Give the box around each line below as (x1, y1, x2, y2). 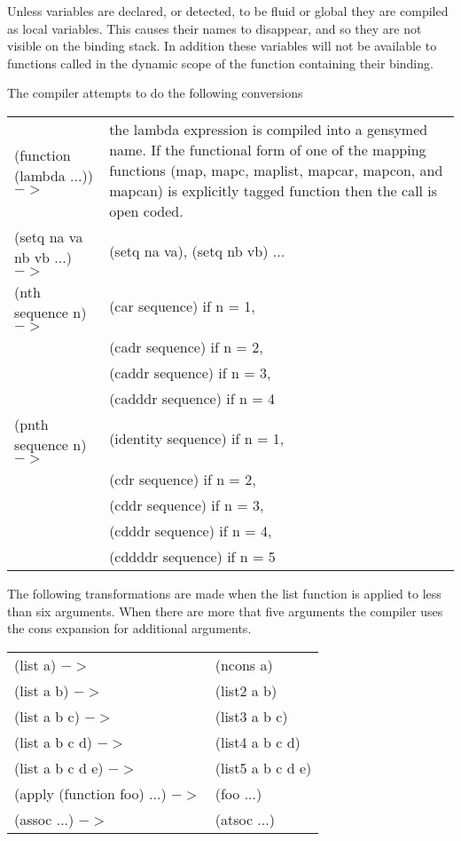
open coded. (109, 200, 184, 221)
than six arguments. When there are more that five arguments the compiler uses (7, 601, 443, 620)
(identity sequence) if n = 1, (109, 428, 285, 449)
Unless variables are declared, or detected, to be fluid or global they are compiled (7, 2, 449, 20)
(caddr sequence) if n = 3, (109, 361, 271, 383)
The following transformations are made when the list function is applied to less (7, 583, 441, 602)
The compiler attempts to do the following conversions (7, 83, 303, 102)
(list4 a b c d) (215, 731, 301, 752)
